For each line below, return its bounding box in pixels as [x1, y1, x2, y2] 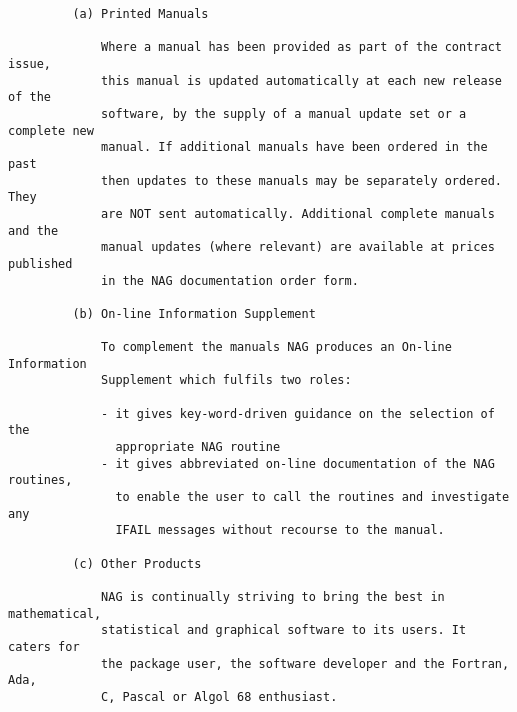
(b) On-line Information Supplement [72, 306, 316, 321]
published [8, 256, 73, 271]
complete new [8, 123, 94, 138]
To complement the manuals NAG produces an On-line [101, 340, 452, 355]
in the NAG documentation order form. [101, 273, 359, 288]
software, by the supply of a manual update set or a [101, 106, 467, 121]
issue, [8, 56, 51, 71]
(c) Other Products [72, 556, 202, 571]
